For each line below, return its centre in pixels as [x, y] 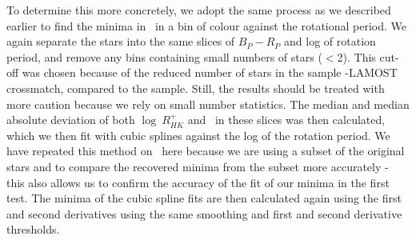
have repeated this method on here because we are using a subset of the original [206, 151]
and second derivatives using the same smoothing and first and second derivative [204, 213]
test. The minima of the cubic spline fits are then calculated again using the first [204, 198]
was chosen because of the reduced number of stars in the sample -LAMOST [210, 72]
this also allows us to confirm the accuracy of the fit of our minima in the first [198, 182]
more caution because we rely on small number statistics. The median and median [208, 104]
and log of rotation [330, 41]
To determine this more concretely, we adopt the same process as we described [199, 10]
